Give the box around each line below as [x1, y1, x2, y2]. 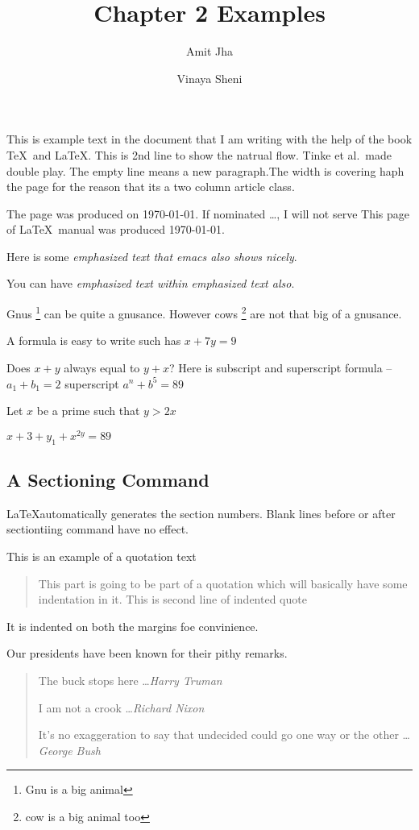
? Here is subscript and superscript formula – [169, 359, 392, 376]
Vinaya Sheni [176, 69, 243, 86]
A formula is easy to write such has [6, 332, 181, 349]
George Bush [38, 741, 101, 758]
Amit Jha [185, 43, 234, 60]
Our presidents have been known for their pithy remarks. [6, 645, 288, 662]
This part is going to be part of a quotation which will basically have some [38, 575, 408, 591]
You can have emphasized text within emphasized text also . [6, 275, 295, 292]
